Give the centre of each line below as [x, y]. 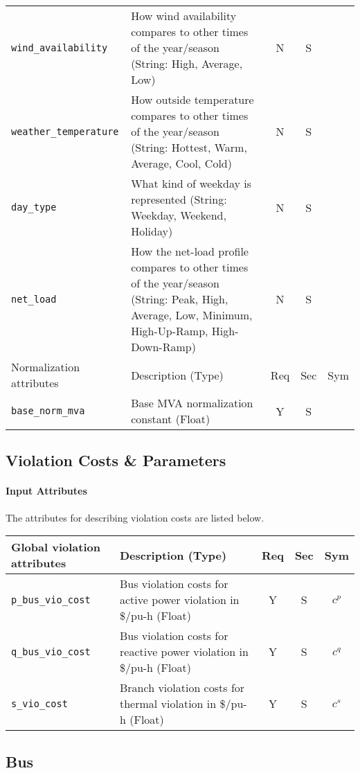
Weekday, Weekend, [179, 215]
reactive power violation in [184, 652]
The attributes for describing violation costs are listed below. [135, 517]
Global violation [56, 547]
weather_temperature [65, 131]
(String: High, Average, [187, 63]
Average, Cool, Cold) [181, 163]
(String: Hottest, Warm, [189, 147]
